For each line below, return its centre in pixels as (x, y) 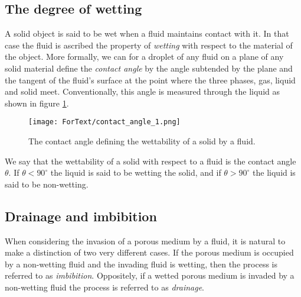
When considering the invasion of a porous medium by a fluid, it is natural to (145, 240)
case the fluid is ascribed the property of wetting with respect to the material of (149, 45)
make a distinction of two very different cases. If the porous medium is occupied (149, 252)
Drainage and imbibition (81, 216)
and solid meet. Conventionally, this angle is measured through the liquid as (142, 91)
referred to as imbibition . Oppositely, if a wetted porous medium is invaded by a (150, 275)
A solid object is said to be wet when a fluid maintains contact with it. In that (147, 33)
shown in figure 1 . (37, 103)
